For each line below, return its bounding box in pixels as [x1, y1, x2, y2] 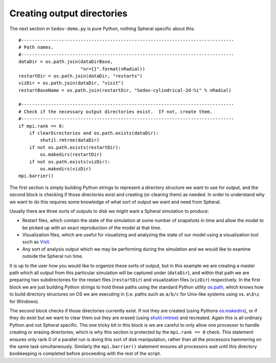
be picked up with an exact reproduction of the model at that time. [22, 225, 162, 231]
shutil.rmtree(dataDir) [40, 137, 100, 143]
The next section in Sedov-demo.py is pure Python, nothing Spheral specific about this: [9, 26, 195, 32]
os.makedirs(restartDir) [40, 152, 102, 158]
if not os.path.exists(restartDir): [29, 144, 121, 150]
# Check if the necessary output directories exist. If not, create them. [18, 109, 213, 114]
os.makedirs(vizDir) [40, 166, 91, 172]
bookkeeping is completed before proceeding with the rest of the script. [9, 350, 161, 357]
